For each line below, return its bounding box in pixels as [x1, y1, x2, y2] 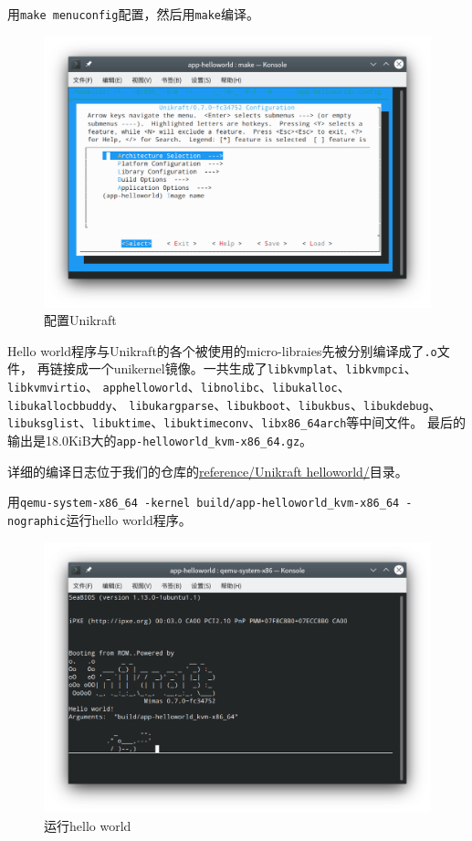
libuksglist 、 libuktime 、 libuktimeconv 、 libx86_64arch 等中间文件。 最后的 [7, 413, 467, 432]
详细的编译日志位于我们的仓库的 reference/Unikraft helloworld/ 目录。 [7, 461, 408, 480]
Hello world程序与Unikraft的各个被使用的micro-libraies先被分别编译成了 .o [7, 341, 437, 360]
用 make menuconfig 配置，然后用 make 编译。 [7, 5, 260, 23]
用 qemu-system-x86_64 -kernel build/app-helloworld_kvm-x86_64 [7, 492, 400, 511]
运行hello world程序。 [66, 510, 192, 529]
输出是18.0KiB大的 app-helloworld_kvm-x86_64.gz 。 [7, 431, 313, 449]
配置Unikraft [44, 310, 117, 330]
